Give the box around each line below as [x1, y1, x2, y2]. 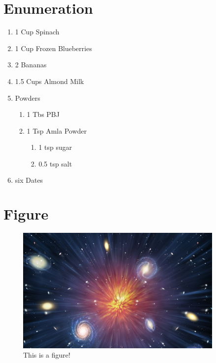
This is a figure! [23, 350, 70, 360]
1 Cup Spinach [15, 27, 60, 37]
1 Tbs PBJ [27, 109, 60, 119]
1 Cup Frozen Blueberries [15, 43, 92, 53]
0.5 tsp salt [38, 158, 72, 168]
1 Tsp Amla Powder [27, 125, 87, 136]
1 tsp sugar [38, 142, 72, 152]
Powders [15, 92, 40, 103]
